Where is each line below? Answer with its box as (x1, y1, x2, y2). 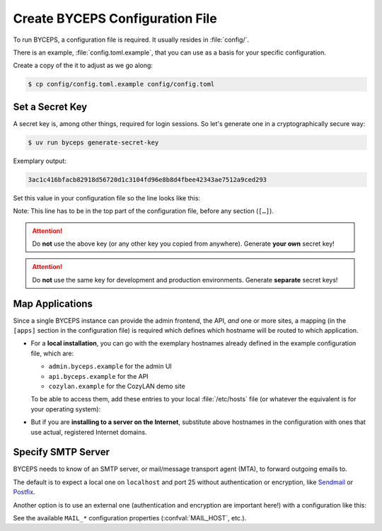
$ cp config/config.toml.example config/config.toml (28, 80, 215, 88)
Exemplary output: (13, 156, 67, 165)
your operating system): (30, 404, 101, 413)
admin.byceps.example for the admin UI (48, 362, 173, 371)
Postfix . (13, 488, 35, 496)
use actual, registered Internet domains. (30, 428, 147, 436)
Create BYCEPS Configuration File (13, 11, 217, 26)
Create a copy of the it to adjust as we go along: (13, 61, 154, 70)
